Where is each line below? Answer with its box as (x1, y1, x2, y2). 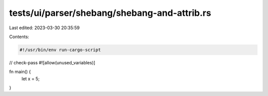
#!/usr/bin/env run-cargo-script (19, 47, 101, 52)
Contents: (9, 34, 29, 40)
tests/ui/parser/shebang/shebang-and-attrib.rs (9, 7, 211, 18)
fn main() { (9, 69, 31, 75)
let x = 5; (21, 76, 40, 82)
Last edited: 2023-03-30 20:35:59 (9, 25, 80, 31)
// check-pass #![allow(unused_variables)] (9, 59, 95, 65)
